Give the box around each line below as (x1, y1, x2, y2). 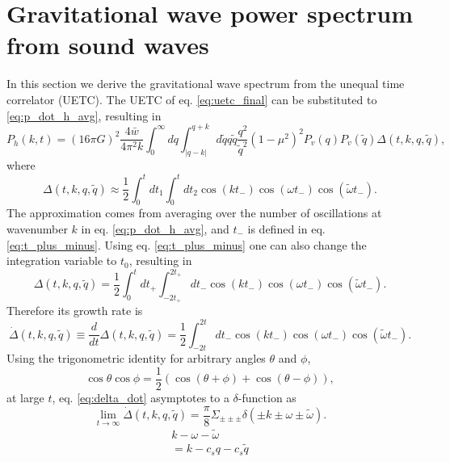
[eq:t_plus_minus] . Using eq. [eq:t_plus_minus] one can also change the (6, 236, 367, 253)
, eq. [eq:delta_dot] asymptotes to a (52, 388, 229, 405)
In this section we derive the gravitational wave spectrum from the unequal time (6, 75, 405, 92)
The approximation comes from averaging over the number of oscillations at (6, 204, 382, 221)
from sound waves (6, 28, 209, 61)
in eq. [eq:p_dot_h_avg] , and (81, 220, 229, 237)
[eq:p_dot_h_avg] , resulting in (6, 107, 162, 124)
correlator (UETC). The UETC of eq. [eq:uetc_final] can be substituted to (6, 90, 377, 107)
